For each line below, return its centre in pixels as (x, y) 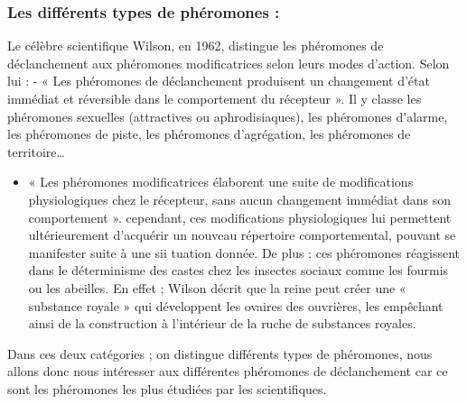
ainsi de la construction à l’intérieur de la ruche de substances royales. (222, 323)
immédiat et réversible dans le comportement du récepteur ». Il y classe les (215, 98)
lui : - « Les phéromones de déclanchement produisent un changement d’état (219, 81)
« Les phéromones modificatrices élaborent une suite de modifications (221, 182)
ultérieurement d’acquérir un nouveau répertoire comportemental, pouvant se (242, 235)
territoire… (36, 151)
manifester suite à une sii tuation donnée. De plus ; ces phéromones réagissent (244, 252)
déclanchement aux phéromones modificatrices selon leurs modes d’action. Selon (229, 63)
